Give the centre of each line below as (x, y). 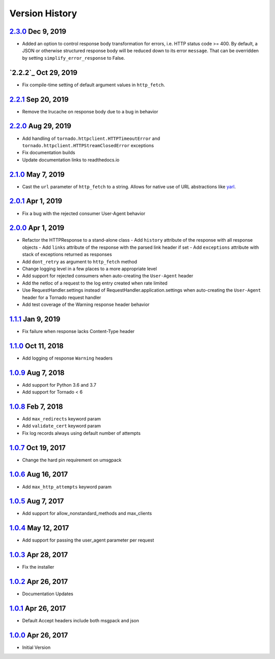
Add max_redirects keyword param (62, 418)
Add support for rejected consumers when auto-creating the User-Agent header (108, 276)
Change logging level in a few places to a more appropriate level (90, 269)
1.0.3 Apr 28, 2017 (39, 555)
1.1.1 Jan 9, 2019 (35, 319)
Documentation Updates (48, 594)
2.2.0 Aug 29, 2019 (40, 126)
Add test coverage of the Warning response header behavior (86, 304)
